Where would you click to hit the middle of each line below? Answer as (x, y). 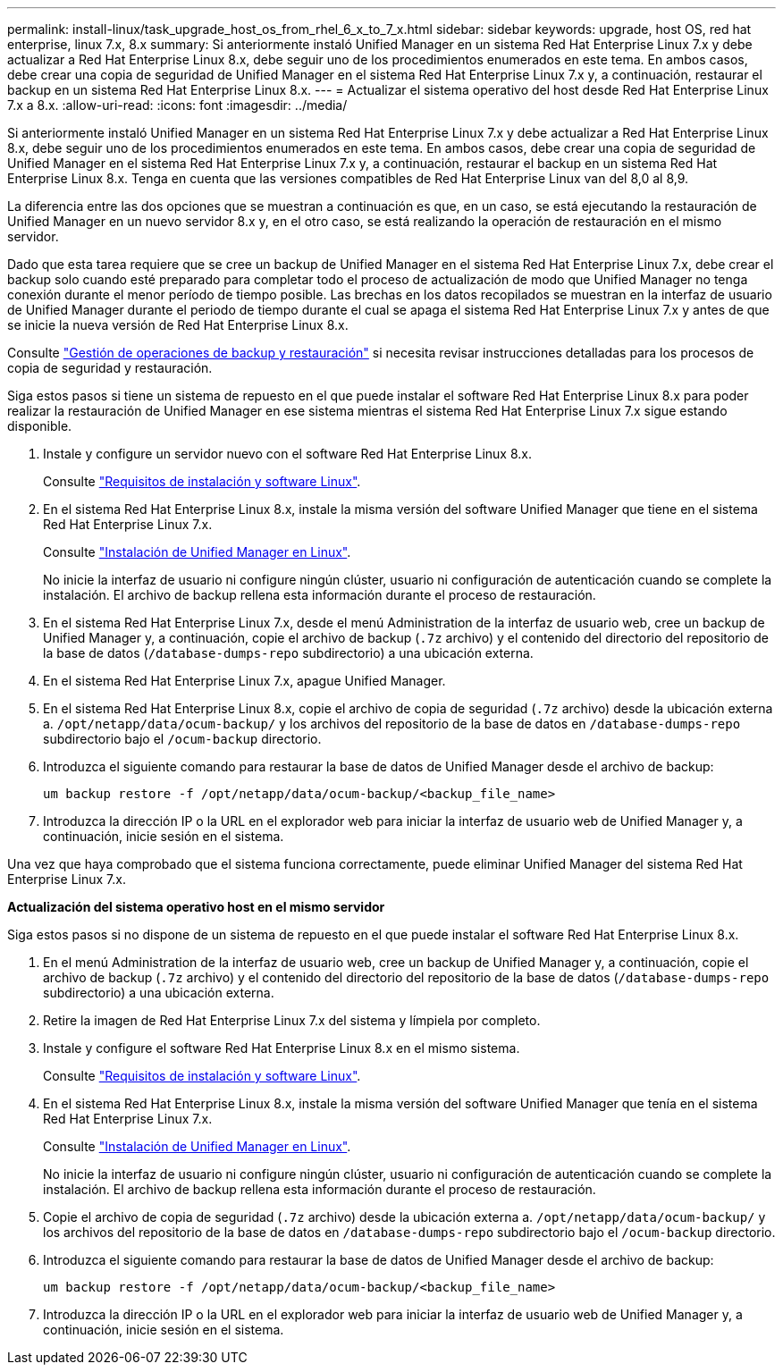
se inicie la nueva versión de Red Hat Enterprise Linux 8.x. (178, 325)
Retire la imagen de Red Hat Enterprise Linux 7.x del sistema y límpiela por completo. (292, 1020)
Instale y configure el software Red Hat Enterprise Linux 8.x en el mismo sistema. (282, 1048)
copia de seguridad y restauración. (110, 368)
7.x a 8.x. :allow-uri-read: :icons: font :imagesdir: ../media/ (177, 105)
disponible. (40, 426)
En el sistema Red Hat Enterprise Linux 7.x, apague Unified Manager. (244, 681)
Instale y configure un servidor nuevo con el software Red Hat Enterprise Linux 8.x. (288, 454)
